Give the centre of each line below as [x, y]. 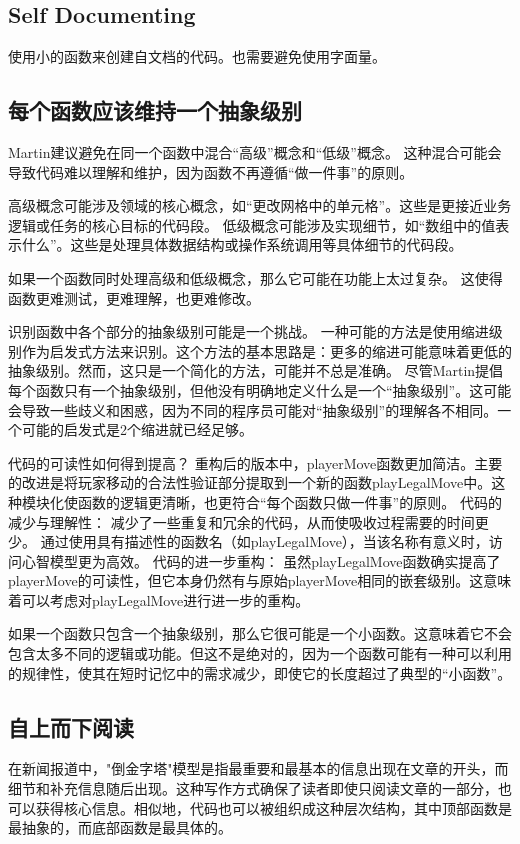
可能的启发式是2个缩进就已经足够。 [137, 429]
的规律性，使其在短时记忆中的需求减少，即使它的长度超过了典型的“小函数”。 [260, 672]
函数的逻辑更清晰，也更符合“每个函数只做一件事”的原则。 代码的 [289, 501]
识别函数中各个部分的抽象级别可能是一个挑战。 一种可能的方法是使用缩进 [248, 331]
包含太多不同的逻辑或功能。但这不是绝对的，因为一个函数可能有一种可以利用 [260, 653]
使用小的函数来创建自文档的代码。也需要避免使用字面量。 [197, 56]
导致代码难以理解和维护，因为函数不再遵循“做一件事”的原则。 [211, 171]
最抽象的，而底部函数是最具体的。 [120, 827]
